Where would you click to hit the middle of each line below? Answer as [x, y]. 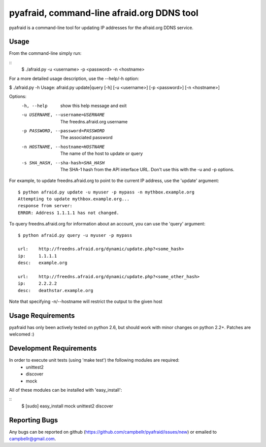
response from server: [45, 206]
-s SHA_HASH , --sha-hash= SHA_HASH [63, 163]
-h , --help [34, 106]
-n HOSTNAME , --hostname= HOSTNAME [63, 147]
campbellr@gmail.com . [33, 439]
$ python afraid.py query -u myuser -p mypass [75, 235]
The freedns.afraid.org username [94, 121]
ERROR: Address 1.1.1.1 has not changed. [68, 213]
